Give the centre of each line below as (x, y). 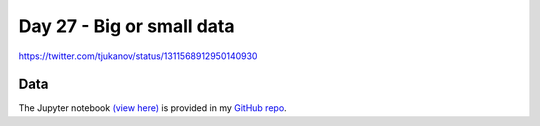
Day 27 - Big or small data (126, 26)
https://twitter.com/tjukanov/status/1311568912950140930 (138, 56)
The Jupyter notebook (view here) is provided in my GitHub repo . (152, 108)
